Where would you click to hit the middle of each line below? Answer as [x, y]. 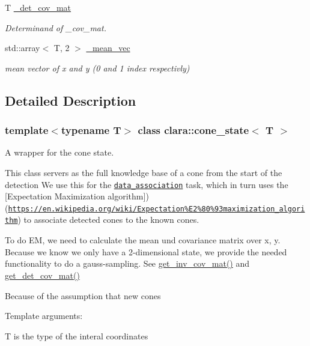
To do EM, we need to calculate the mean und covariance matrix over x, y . [143, 240]
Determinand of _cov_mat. [56, 27]
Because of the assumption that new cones [83, 295]
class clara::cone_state [193, 130]
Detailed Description [71, 100]
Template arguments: [44, 316]
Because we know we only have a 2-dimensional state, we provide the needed [146, 251]
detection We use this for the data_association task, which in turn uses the [147, 184]
